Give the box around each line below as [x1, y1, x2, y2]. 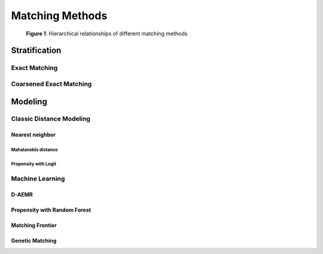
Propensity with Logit [11, 161, 57, 167]
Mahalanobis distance [11, 147, 58, 153]
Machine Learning [11, 174, 65, 183]
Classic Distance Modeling [11, 114, 91, 123]
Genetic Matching [11, 237, 57, 244]
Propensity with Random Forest [11, 206, 92, 213]
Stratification [11, 46, 62, 56]
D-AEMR [11, 190, 33, 198]
